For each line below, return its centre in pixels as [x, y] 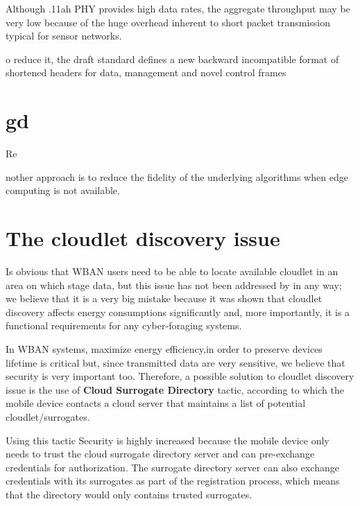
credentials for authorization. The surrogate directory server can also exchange [172, 467]
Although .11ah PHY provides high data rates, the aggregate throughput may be [178, 8]
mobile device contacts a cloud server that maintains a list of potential [156, 403]
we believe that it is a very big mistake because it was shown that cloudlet [164, 298]
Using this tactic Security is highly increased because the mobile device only [168, 440]
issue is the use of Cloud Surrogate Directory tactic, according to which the [175, 389]
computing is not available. [63, 190]
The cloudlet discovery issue [143, 238]
